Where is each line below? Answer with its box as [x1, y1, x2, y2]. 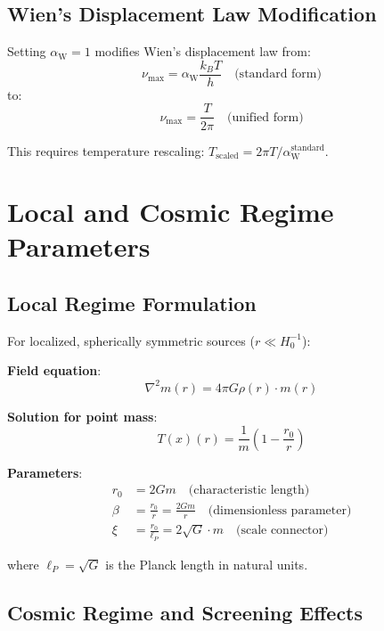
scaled [216, 151, 239, 160]
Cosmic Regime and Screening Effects [7, 598, 364, 626]
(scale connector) [235, 524, 329, 537]
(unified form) [226, 111, 304, 124]
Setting [7, 42, 46, 61]
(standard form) [234, 68, 322, 81]
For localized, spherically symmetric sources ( [7, 331, 255, 349]
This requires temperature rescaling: [7, 141, 205, 160]
